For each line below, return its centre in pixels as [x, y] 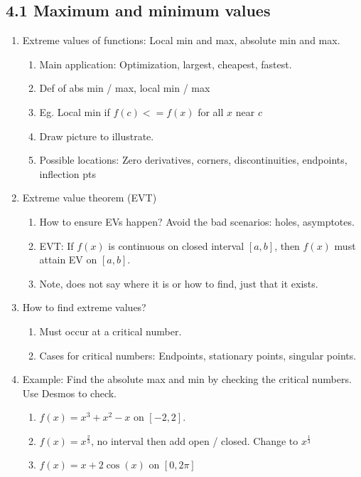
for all [211, 111]
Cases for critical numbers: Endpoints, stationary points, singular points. [198, 355]
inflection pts [68, 173]
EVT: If [56, 245]
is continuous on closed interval [176, 245]
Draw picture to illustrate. [97, 136]
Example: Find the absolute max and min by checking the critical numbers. [187, 379]
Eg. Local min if [75, 111]
